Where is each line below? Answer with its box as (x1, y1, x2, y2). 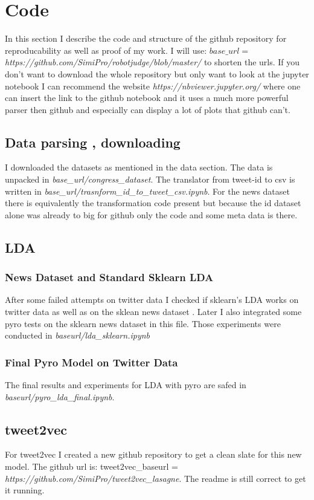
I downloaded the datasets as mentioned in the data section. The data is (5, 161, 273, 174)
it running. (5, 484, 45, 496)
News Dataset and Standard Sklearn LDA (5, 270, 214, 285)
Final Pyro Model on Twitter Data (5, 354, 178, 369)
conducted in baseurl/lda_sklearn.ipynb (5, 329, 150, 342)
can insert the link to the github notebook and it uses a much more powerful (5, 91, 289, 104)
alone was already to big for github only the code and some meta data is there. (5, 208, 298, 221)
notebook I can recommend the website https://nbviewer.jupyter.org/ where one (5, 79, 301, 92)
